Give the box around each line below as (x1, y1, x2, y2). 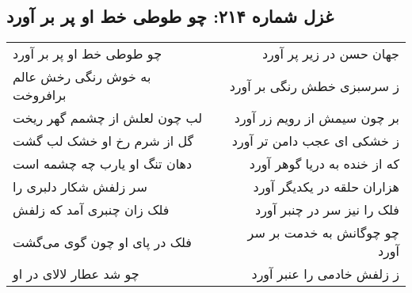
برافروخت (13, 86, 67, 105)
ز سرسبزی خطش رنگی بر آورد (229, 76, 399, 95)
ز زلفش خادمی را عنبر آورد (251, 264, 399, 283)
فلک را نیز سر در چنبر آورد (255, 200, 399, 219)
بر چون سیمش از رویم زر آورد (234, 108, 399, 127)
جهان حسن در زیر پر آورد (261, 44, 399, 63)
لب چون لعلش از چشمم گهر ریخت (13, 108, 203, 127)
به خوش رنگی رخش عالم (13, 67, 151, 86)
